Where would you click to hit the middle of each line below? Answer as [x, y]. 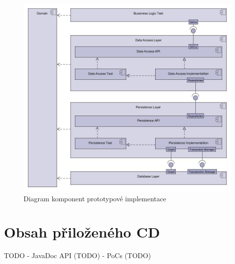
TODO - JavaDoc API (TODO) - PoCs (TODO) [78, 255]
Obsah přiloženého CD [82, 232]
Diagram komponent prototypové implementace [95, 198]
